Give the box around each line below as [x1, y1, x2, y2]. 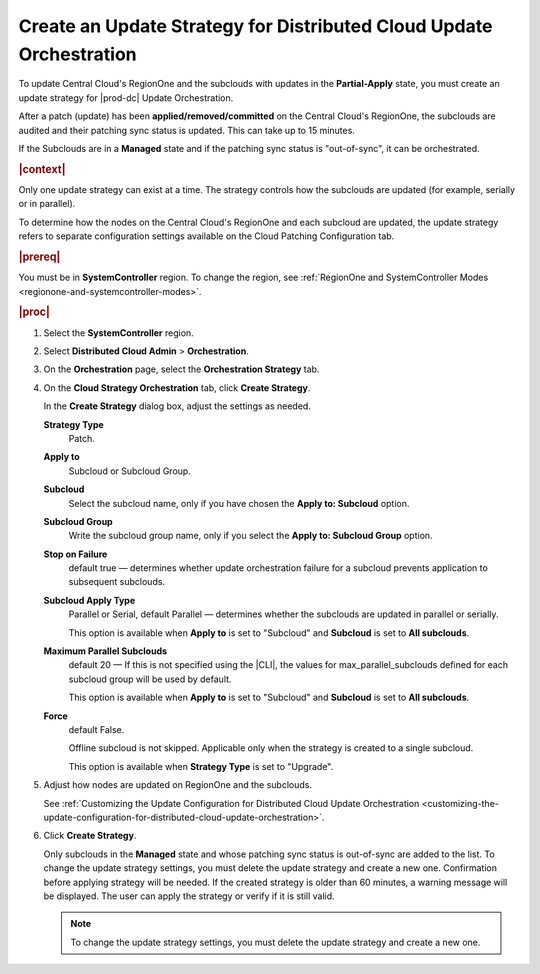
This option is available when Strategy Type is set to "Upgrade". [68, 760, 334, 772]
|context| [18, 162, 66, 176]
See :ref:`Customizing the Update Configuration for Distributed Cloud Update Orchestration [43, 797, 420, 809]
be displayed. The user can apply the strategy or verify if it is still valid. [43, 890, 335, 902]
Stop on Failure [43, 548, 108, 560]
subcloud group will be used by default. [68, 673, 232, 685]
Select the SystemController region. [43, 326, 194, 339]
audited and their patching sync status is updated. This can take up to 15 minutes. [18, 124, 355, 136]
